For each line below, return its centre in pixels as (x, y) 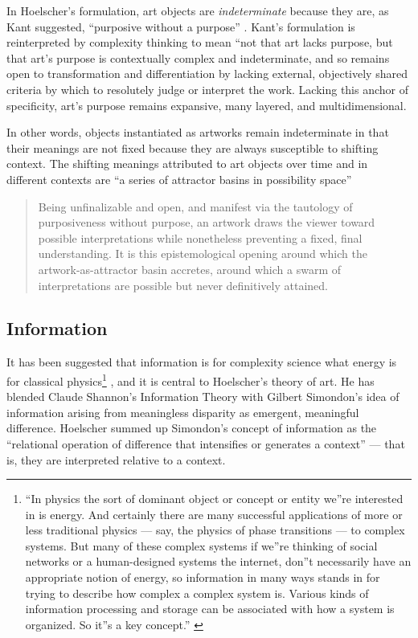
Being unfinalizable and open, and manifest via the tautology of (195, 206)
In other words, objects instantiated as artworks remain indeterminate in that (198, 132)
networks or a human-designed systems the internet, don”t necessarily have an (218, 561)
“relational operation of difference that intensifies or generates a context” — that (206, 443)
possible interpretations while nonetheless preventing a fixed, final (200, 237)
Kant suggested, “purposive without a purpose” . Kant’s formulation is (181, 26)
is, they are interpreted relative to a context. (116, 459)
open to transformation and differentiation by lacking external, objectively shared (207, 74)
